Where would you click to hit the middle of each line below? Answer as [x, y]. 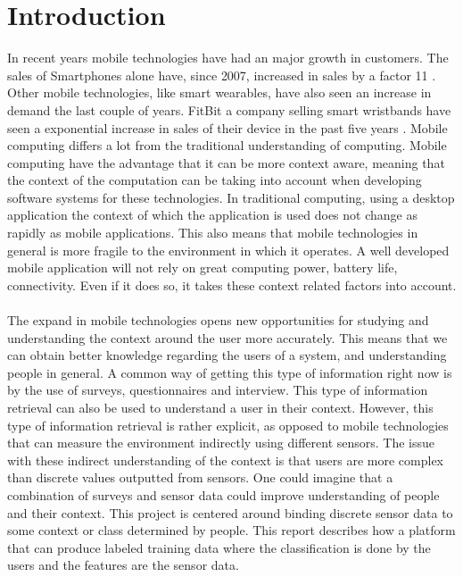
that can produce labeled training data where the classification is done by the [219, 547]
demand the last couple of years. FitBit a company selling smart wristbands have [229, 109]
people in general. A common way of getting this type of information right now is [230, 372]
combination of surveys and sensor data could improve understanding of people [223, 494]
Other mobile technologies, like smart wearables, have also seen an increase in [219, 92]
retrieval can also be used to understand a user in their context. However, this [220, 407]
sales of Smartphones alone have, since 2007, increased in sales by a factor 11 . [222, 75]
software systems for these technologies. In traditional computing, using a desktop [231, 197]
